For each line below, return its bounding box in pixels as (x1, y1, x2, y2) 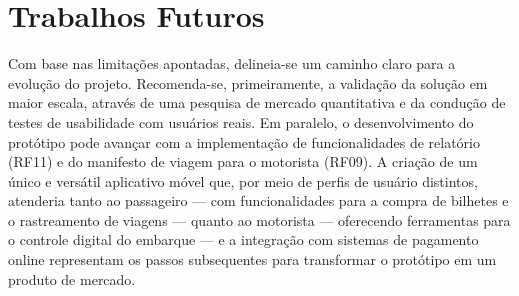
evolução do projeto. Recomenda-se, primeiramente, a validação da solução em (8, 72, 488, 93)
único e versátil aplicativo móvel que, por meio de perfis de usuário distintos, (8, 170, 478, 191)
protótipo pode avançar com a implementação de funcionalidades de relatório (8, 131, 480, 152)
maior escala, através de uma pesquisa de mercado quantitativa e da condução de (8, 92, 506, 113)
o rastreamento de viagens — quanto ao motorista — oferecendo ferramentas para (8, 209, 511, 230)
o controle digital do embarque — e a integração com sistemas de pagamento (8, 229, 479, 250)
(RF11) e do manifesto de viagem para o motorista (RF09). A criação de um (8, 151, 478, 172)
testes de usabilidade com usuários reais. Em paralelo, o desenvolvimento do (8, 111, 474, 132)
